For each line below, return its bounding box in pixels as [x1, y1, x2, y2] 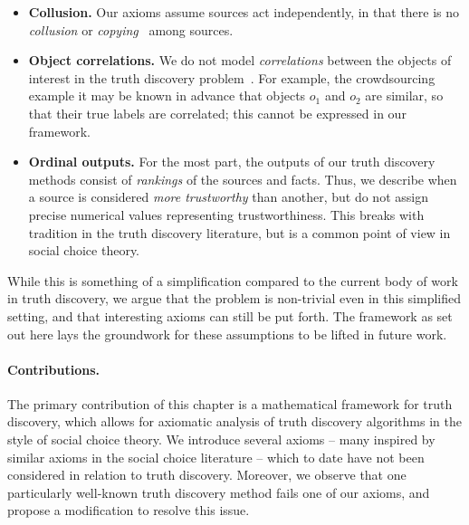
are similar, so [365, 86, 444, 105]
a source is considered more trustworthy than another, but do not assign [28, 187, 428, 206]
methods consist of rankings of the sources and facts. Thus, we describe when [28, 169, 457, 188]
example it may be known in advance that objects [28, 86, 306, 105]
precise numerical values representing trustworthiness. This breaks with [28, 205, 425, 224]
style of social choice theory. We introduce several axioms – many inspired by [7, 430, 435, 449]
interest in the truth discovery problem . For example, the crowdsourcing [28, 68, 435, 87]
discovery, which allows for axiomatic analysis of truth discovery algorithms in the [7, 412, 462, 431]
